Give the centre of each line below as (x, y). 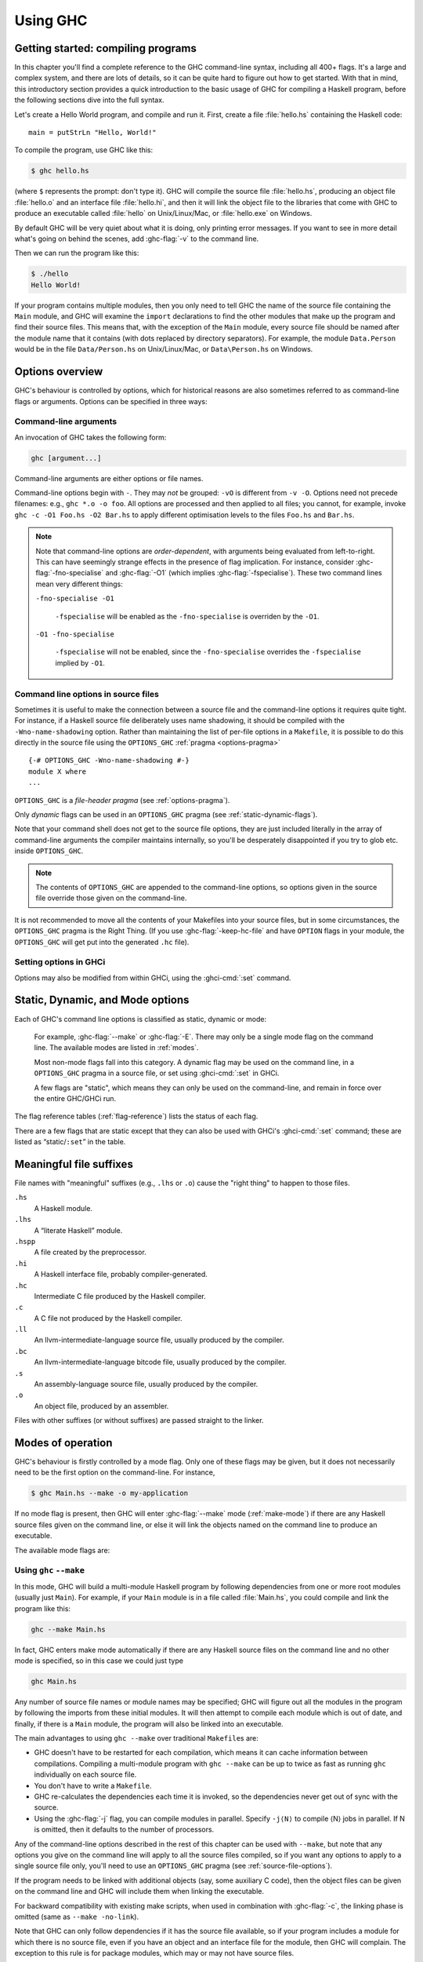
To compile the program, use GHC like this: (84, 150)
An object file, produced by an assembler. (101, 1406)
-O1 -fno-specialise (75, 634)
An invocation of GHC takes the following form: (90, 437)
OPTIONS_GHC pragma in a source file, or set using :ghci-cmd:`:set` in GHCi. (157, 1073)
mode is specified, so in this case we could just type (99, 1661)
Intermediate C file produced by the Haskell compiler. (120, 1296)
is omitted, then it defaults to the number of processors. (124, 1829)
